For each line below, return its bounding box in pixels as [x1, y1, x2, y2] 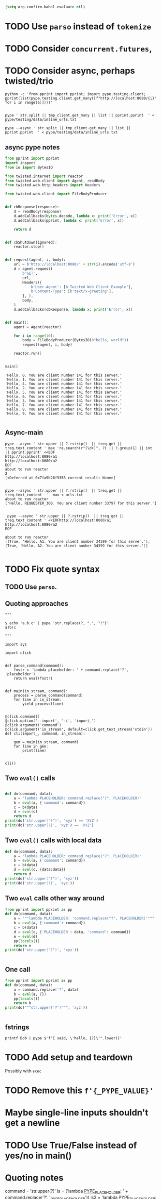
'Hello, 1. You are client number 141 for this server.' [5, 377, 122, 382]
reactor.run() [14, 351, 42, 356]
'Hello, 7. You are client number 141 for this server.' [5, 402, 122, 407]
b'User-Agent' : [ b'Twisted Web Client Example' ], [30, 284, 133, 289]
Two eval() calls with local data [5, 836, 102, 845]
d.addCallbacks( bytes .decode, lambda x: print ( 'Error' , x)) [14, 214, 137, 218]
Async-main [5, 429, 44, 437]
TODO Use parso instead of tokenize [5, 21, 151, 32]
